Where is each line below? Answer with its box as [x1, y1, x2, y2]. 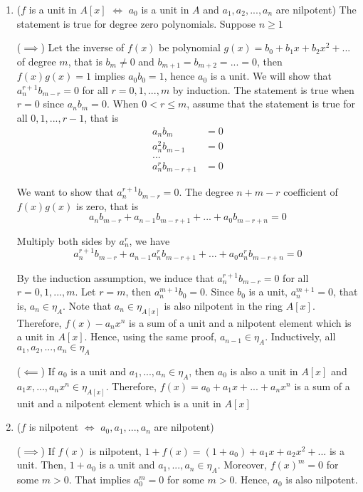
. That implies [68, 472, 131, 487]
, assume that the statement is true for [186, 96, 356, 111]
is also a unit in [230, 363, 298, 378]
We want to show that [16, 184, 114, 199]
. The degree [179, 184, 233, 199]
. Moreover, [217, 457, 267, 472]
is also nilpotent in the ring [164, 298, 283, 313]
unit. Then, [16, 457, 67, 472]
